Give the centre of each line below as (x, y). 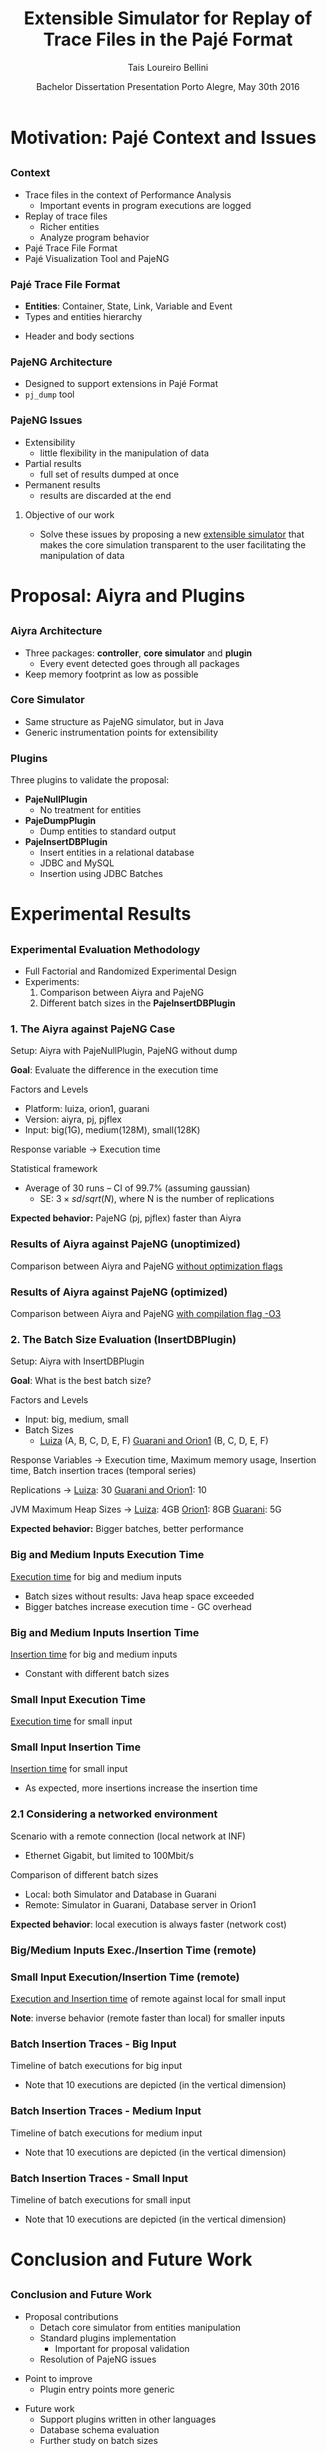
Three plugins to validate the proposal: (90, 780)
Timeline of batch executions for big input (96, 2066)
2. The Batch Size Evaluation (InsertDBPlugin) (123, 1339)
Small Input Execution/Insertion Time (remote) (125, 1977)
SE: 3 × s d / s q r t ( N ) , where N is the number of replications (157, 1199)
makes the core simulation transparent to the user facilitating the (173, 544)
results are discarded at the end (105, 495)
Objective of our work (69, 514)
